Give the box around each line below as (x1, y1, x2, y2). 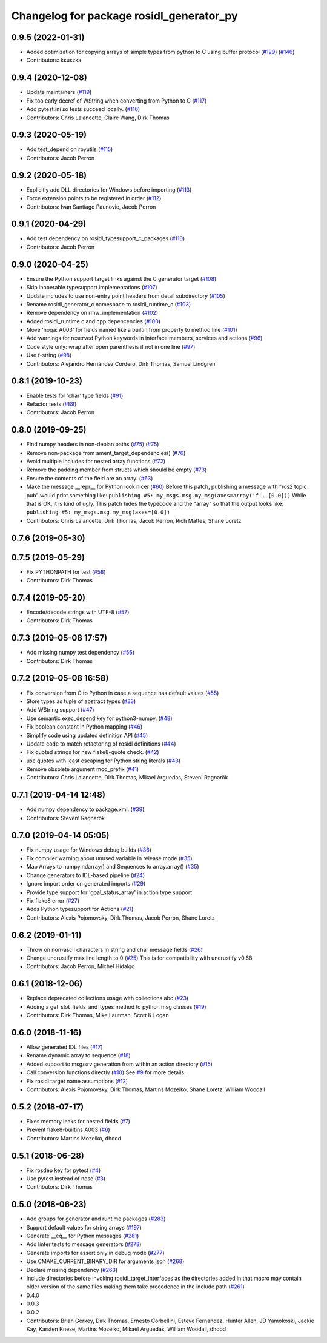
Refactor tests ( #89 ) (26, 400, 77, 408)
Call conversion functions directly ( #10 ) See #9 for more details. (26, 1069, 186, 1076)
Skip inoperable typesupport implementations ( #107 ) (26, 284, 157, 291)
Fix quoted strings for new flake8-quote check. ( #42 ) (26, 749, 160, 756)
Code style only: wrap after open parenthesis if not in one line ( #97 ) (26, 343, 196, 350)
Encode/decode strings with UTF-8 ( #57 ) (26, 608, 130, 616)
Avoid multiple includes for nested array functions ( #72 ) (26, 458, 166, 465)
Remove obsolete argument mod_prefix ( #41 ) (26, 766, 139, 773)
